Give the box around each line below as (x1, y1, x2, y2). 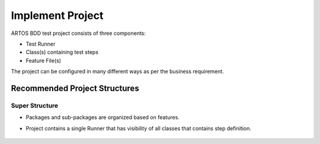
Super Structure (11, 101, 59, 110)
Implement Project (11, 9, 104, 22)
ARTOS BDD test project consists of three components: (11, 30, 146, 37)
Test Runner (25, 40, 56, 47)
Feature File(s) (25, 57, 62, 64)
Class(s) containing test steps (25, 49, 99, 56)
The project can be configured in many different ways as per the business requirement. (11, 68, 225, 75)
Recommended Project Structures (11, 83, 139, 93)
